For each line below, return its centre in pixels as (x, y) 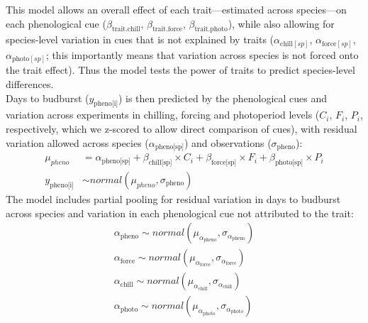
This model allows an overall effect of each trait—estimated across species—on (176, 9)
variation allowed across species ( (77, 142)
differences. (30, 84)
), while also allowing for (281, 23)
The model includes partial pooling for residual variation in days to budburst (173, 198)
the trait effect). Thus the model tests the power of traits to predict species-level (180, 70)
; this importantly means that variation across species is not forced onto (202, 54)
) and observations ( (228, 142)
